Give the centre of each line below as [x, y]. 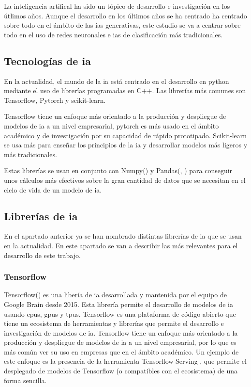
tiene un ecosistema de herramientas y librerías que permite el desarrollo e [114, 323]
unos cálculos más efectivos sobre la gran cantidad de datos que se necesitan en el [125, 180]
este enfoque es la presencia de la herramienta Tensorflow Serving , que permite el [125, 361]
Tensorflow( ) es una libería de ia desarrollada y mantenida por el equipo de [115, 295]
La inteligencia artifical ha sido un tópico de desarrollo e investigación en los [117, 6]
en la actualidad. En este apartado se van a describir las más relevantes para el [121, 245]
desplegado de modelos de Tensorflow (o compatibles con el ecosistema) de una [121, 371]
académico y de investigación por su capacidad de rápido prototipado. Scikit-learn [125, 135]
